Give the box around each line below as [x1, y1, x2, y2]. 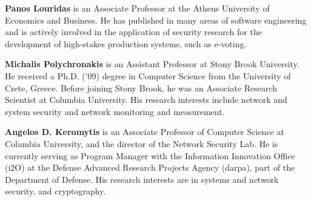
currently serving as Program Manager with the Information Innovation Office [5, 149, 295, 162]
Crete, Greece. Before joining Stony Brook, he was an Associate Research [5, 81, 278, 94]
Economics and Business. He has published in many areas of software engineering [5, 13, 307, 26]
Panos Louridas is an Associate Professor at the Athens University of [5, 2, 270, 14]
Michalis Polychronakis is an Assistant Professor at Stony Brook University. [5, 58, 299, 70]
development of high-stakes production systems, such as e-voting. [5, 37, 247, 50]
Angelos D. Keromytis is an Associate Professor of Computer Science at [5, 125, 284, 138]
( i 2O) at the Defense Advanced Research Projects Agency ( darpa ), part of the [5, 161, 295, 174]
